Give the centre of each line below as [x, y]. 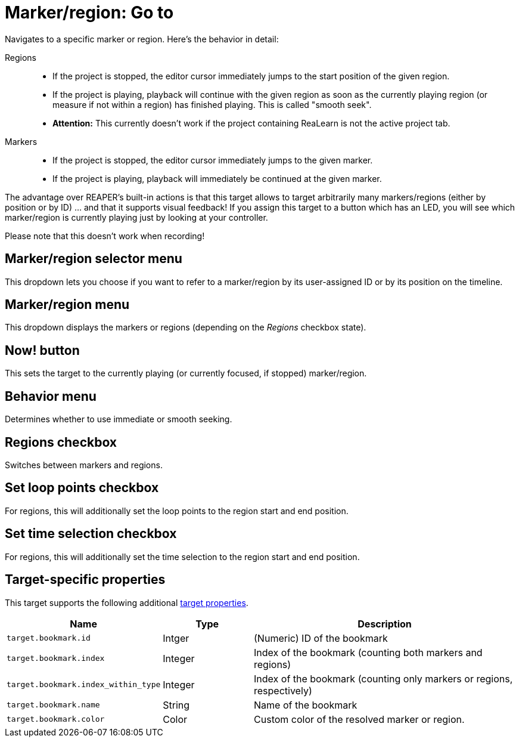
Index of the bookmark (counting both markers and [368, 652]
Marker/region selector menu [94, 259]
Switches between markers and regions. [84, 465]
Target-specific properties [85, 580]
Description [385, 624]
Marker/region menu [67, 305]
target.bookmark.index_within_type [84, 684]
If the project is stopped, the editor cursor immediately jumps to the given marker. [213, 160]
